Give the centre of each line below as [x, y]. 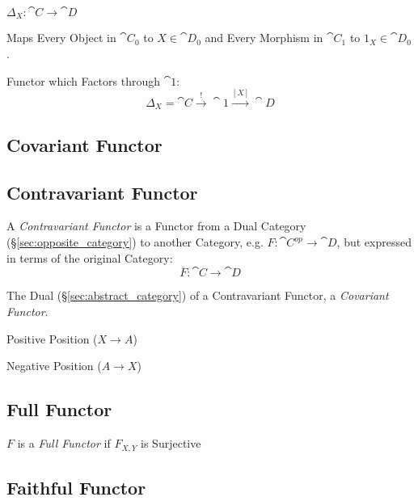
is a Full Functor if [64, 443]
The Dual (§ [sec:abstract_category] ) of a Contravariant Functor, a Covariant [198, 295]
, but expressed [374, 242]
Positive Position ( [52, 338]
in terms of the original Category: [90, 257]
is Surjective [171, 443]
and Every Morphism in [264, 38]
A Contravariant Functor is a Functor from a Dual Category [156, 226]
